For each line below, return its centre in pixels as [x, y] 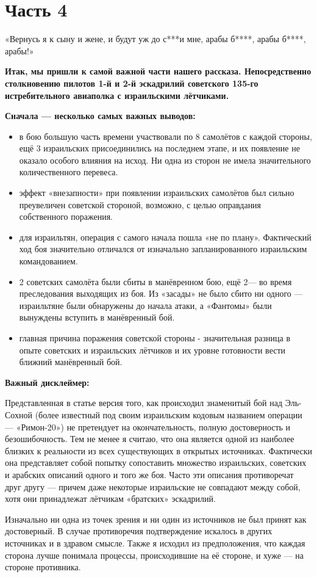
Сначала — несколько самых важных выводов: [100, 116]
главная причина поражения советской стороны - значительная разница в [155, 338]
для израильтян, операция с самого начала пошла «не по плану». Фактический [165, 237]
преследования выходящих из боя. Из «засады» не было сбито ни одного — [161, 293]
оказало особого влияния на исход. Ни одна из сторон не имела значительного [165, 160]
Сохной [19, 414]
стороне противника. [43, 567]
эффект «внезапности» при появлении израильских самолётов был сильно [157, 193]
